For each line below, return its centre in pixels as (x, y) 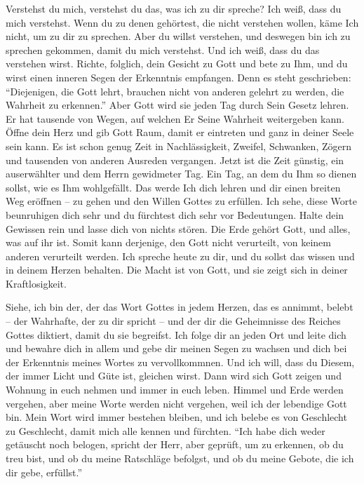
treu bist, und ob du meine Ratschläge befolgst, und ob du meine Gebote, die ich (180, 458)
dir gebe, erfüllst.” (44, 472)
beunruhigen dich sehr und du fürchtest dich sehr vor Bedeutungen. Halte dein (175, 214)
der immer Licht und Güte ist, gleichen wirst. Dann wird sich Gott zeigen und (174, 376)
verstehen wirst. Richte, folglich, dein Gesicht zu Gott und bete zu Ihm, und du (177, 63)
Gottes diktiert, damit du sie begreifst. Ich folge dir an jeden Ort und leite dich (176, 334)
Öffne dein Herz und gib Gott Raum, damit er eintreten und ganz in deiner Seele (180, 132)
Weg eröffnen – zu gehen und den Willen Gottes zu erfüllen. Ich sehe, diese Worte (181, 201)
